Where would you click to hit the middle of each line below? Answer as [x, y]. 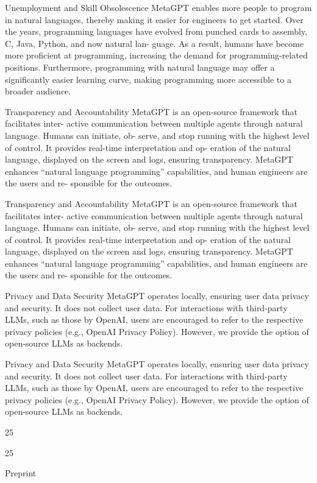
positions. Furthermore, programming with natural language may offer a [140, 67]
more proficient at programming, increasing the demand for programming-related [156, 55]
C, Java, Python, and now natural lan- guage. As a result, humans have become [154, 43]
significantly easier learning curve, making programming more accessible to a [148, 79]
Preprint [21, 473]
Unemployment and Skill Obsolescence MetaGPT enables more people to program [158, 7]
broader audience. [38, 91]
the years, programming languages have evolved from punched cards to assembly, [156, 31]
